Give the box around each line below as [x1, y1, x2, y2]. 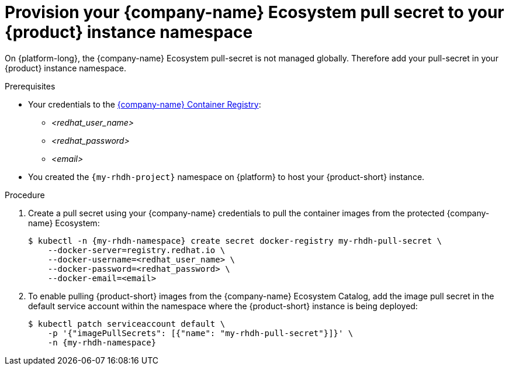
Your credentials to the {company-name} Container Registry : [28, 99, 261, 109]
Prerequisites [5, 81, 56, 91]
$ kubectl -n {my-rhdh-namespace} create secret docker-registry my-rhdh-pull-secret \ [28, 236, 442, 245]
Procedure [5, 189, 45, 200]
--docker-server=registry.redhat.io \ [47, 245, 226, 255]
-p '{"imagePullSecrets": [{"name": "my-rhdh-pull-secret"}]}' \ [47, 328, 354, 338]
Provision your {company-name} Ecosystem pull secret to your [5, 2, 504, 22]
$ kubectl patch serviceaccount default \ [28, 319, 226, 328]
